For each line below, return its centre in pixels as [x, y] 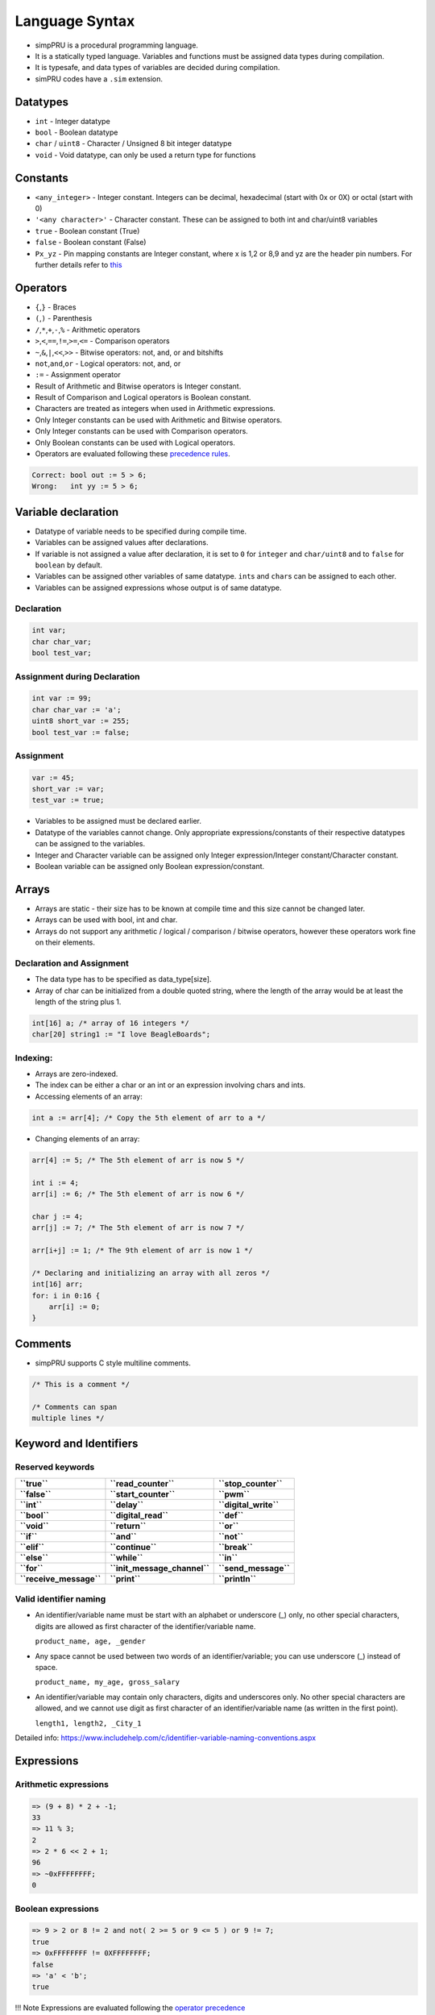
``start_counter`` [143, 1494]
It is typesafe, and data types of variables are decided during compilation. [157, 68]
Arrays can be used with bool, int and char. [106, 920]
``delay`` [127, 1505]
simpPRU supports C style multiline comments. [113, 1363]
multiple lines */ [68, 1418]
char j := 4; [58, 1216]
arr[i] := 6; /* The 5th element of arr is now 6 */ [138, 1194]
